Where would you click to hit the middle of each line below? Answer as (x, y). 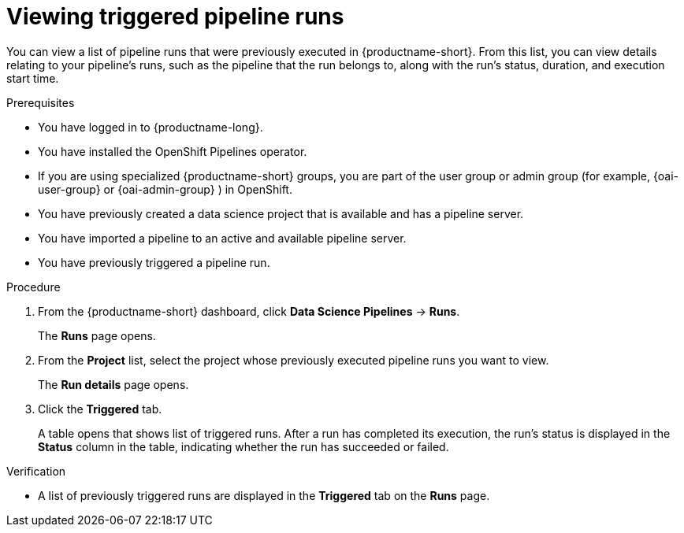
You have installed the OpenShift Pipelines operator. (173, 151)
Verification (36, 471)
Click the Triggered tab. (100, 409)
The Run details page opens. (113, 384)
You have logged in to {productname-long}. (151, 127)
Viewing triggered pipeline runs (175, 17)
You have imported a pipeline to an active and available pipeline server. (222, 238)
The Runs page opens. (97, 335)
